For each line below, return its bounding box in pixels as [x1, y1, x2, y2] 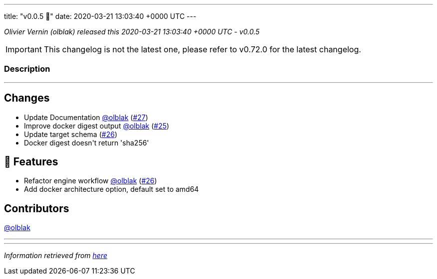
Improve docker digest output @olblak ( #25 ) [24, 121, 170, 130]
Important [5, 44, 42, 54]
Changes [4, 92, 50, 105]
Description [4, 64, 50, 74]
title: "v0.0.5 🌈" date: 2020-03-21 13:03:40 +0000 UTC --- [4, 12, 197, 20]
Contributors [4, 202, 69, 215]
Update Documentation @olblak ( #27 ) [24, 113, 148, 122]
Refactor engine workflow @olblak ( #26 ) [24, 176, 157, 185]
